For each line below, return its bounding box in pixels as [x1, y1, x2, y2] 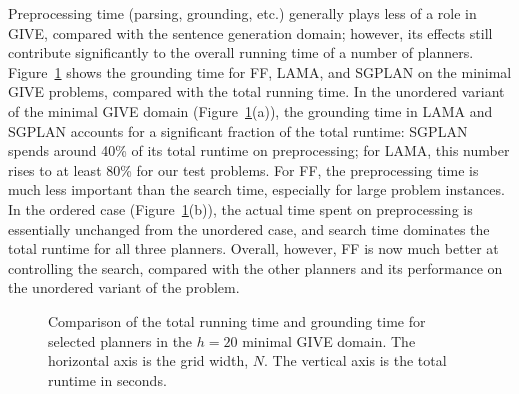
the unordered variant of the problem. [8, 277, 240, 298]
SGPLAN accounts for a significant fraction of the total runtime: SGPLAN [8, 120, 468, 141]
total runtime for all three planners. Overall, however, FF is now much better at [8, 238, 499, 259]
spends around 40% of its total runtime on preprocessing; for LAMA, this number [8, 140, 510, 161]
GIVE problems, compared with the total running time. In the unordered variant [8, 81, 505, 102]
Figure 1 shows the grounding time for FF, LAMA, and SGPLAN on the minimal [8, 61, 512, 82]
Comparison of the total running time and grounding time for [48, 310, 426, 331]
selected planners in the [48, 330, 193, 351]
